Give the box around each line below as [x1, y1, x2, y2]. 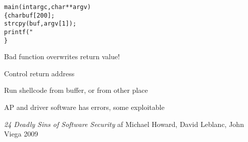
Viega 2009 [4, 128, 38, 139]
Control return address [4, 68, 75, 78]
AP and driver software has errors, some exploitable [4, 102, 165, 112]
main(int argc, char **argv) [4, 4, 91, 11]
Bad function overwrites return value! [4, 51, 120, 62]
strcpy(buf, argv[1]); [4, 20, 77, 28]
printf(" [4, 28, 33, 36]
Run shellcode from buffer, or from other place [4, 85, 148, 95]
